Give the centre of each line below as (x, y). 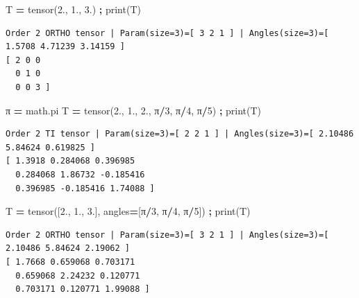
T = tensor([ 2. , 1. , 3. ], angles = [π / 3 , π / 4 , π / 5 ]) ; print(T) (128, 211)
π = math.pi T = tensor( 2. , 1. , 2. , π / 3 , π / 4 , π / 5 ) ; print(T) (134, 110)
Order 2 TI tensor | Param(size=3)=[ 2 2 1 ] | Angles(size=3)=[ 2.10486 (180, 134)
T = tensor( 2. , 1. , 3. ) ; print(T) (73, 9)
